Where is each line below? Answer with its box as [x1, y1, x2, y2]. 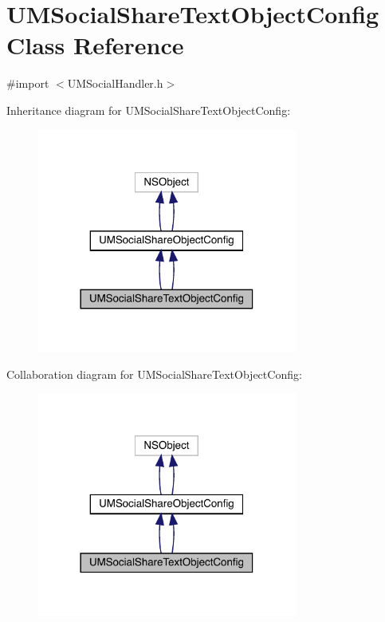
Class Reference [6, 29, 184, 61]
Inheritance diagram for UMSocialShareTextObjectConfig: [6, 101, 291, 118]
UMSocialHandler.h [67, 75, 163, 92]
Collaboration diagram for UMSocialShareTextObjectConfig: [6, 365, 302, 382]
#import [6, 75, 49, 92]
